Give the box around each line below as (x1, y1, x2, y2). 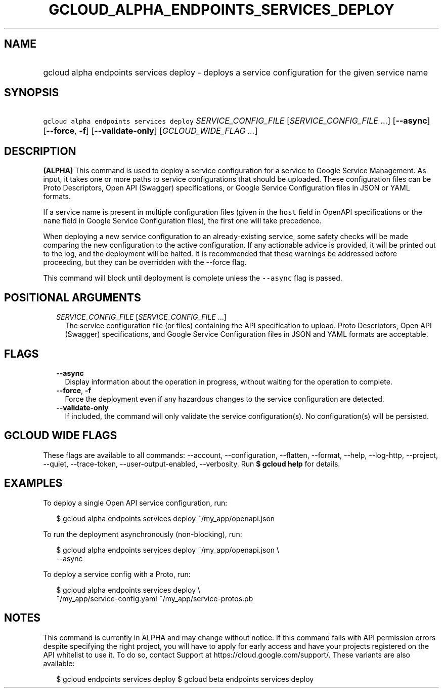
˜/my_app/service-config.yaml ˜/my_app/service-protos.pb (56, 594, 253, 603)
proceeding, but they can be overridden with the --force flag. (43, 258, 247, 267)
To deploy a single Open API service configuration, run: (43, 498, 228, 507)
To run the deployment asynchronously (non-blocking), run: (43, 529, 242, 539)
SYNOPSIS (4, 86, 59, 99)
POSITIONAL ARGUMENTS (4, 291, 141, 304)
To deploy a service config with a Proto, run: (43, 569, 191, 579)
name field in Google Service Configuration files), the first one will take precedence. (43, 216, 322, 225)
